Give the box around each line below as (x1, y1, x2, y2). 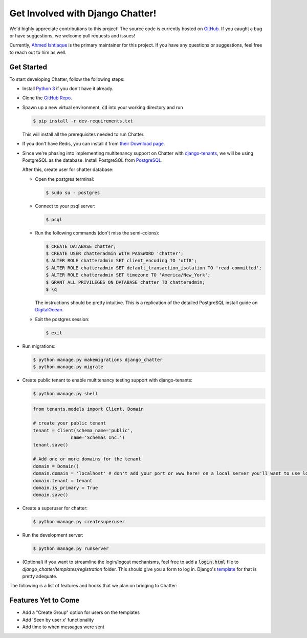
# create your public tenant (33, 420, 106, 426)
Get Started (9, 62, 47, 71)
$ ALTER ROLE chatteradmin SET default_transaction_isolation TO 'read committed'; (46, 265, 262, 271)
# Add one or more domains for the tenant (33, 456, 141, 462)
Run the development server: (22, 532, 84, 538)
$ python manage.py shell (33, 391, 98, 397)
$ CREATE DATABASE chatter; (46, 243, 116, 249)
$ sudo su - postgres (46, 189, 100, 196)
